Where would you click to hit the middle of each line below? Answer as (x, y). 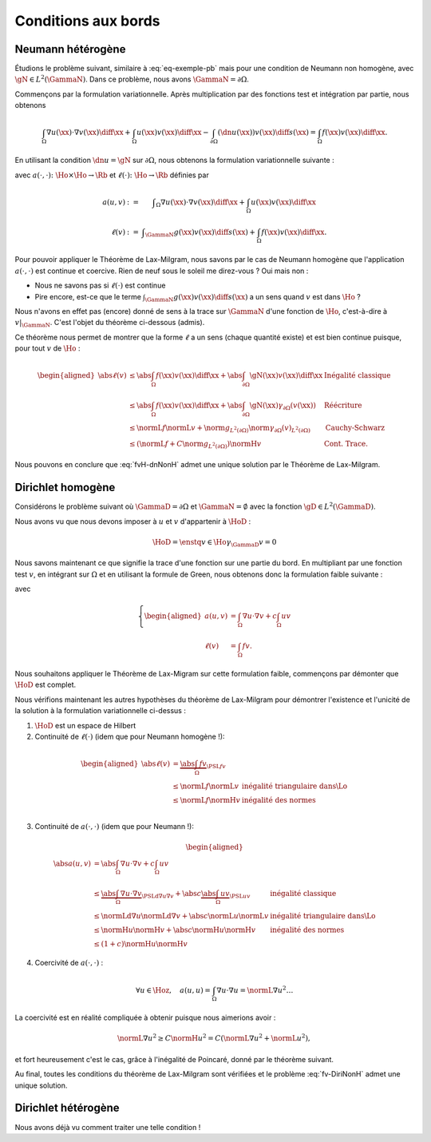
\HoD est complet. (45, 685)
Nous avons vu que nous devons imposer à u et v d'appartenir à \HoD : (133, 521)
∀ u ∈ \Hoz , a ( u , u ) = (174, 990)
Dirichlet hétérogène (67, 1108)
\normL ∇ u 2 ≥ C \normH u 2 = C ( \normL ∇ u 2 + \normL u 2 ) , (214, 1038)
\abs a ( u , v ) (72, 863)
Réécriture (343, 406)
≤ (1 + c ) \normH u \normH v (140, 944)
